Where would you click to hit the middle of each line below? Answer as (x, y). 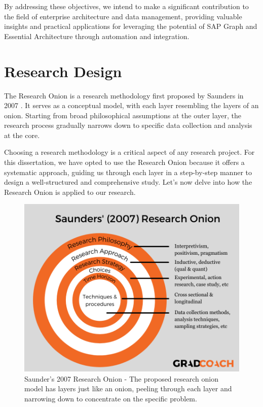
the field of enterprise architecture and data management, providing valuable (123, 16)
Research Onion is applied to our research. (70, 192)
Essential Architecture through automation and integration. (97, 36)
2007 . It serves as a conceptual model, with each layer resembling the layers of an (131, 105)
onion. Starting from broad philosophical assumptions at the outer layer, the (123, 115)
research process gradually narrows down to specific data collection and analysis (128, 125)
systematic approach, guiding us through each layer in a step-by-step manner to (128, 172)
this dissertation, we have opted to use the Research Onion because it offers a (124, 162)
